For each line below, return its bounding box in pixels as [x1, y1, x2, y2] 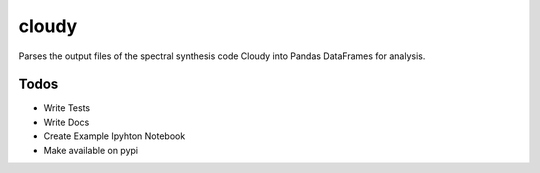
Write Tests [43, 102, 90, 114]
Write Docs [43, 116, 90, 128]
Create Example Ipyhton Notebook [43, 130, 186, 142]
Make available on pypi [43, 144, 139, 156]
